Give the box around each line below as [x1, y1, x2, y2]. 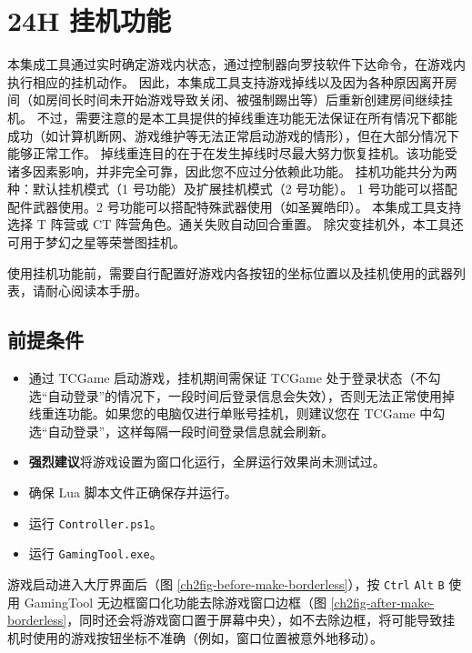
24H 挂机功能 [7, 2, 172, 39]
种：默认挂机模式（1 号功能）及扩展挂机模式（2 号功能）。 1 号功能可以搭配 [7, 179, 457, 198]
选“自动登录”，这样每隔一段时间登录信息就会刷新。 [28, 421, 335, 440]
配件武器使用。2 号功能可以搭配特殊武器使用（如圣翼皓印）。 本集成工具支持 [7, 196, 462, 216]
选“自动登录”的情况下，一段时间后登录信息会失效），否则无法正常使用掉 [28, 386, 456, 405]
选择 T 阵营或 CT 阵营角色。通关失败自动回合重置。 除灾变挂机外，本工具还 [7, 215, 464, 234]
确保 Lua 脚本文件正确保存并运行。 [28, 483, 237, 502]
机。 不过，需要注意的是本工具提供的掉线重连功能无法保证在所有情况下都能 [7, 107, 457, 126]
